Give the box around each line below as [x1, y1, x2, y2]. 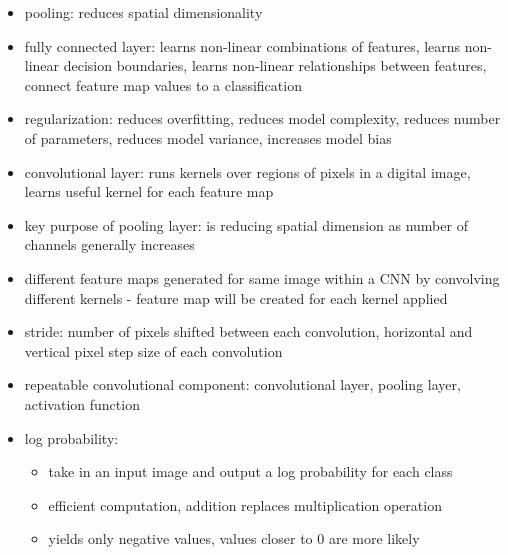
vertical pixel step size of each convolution [24, 340, 283, 361]
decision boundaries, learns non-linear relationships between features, [63, 55, 487, 76]
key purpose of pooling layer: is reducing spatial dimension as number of [24, 214, 468, 235]
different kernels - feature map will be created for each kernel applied [24, 287, 448, 308]
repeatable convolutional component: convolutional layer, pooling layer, [24, 374, 461, 395]
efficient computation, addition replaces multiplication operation [48, 494, 442, 515]
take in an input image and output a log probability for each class [48, 461, 453, 482]
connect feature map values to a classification [24, 74, 302, 95]
